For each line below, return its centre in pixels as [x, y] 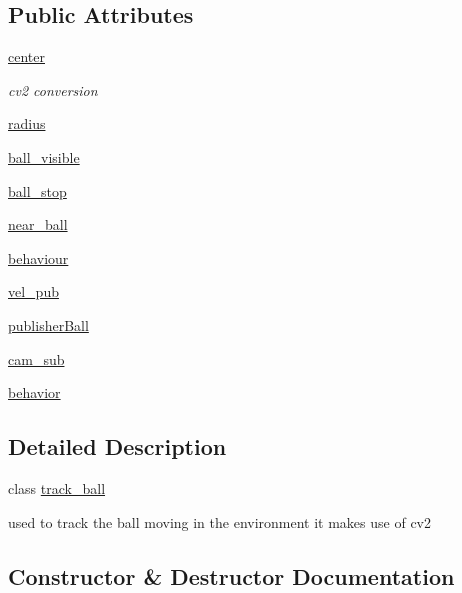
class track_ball [57, 487]
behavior [34, 392]
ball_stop [37, 190]
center [26, 56]
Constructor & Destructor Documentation [231, 575]
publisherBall [48, 324]
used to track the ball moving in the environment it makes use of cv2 [219, 521]
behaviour [38, 257]
